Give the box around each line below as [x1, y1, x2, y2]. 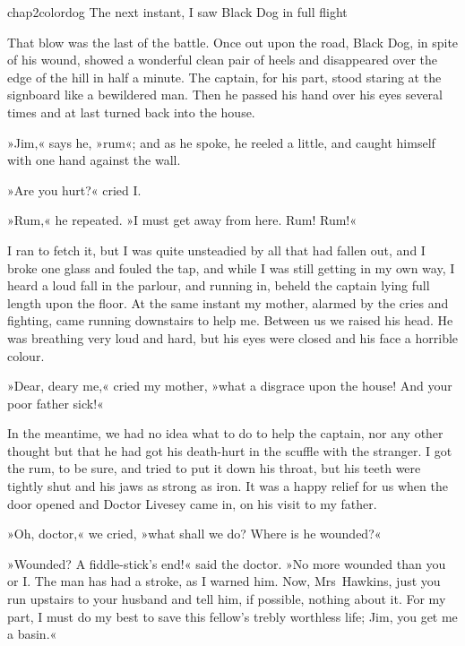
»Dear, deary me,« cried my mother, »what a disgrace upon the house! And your [7, 376, 452, 395]
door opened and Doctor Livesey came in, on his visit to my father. [7, 494, 377, 512]
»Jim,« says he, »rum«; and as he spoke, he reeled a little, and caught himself [7, 133, 435, 151]
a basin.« [7, 624, 57, 643]
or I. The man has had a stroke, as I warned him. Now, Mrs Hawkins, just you [7, 572, 441, 590]
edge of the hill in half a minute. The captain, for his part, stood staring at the [7, 67, 442, 86]
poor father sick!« [7, 393, 104, 412]
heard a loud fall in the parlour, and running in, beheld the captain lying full [7, 276, 430, 295]
